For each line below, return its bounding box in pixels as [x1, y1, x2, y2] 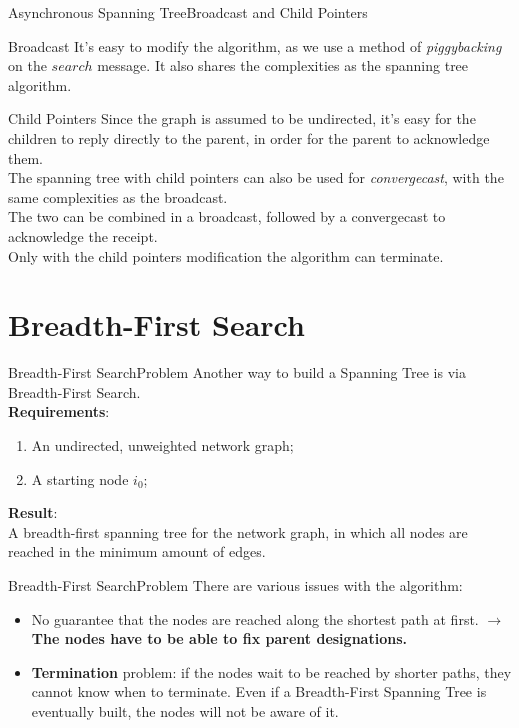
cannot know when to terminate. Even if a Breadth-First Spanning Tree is [31, 681, 487, 702]
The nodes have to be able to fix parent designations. [31, 628, 407, 649]
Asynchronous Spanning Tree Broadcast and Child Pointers [8, 2, 368, 22]
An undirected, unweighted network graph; [31, 435, 294, 456]
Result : [8, 502, 58, 523]
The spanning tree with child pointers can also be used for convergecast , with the [8, 167, 504, 188]
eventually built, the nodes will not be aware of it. [31, 700, 339, 721]
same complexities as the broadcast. [8, 186, 228, 207]
